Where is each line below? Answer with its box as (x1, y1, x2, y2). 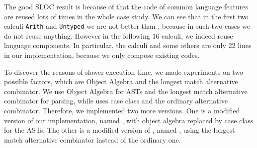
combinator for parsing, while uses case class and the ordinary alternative (4, 96, 228, 106)
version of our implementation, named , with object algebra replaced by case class (4, 115, 254, 125)
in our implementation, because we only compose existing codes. (4, 50, 200, 60)
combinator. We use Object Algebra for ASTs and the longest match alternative (4, 86, 248, 96)
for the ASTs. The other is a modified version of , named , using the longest (4, 125, 235, 135)
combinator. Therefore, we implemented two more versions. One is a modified (4, 105, 240, 115)
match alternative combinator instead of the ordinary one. (4, 134, 181, 145)
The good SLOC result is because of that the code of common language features (4, 1, 248, 11)
